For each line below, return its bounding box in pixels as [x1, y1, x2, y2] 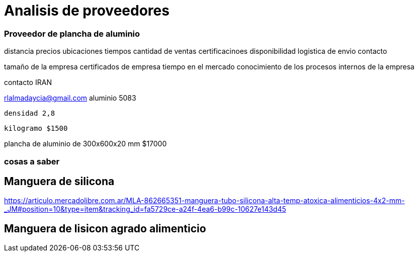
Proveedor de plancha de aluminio [4, 28, 140, 39]
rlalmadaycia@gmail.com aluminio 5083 [4, 94, 136, 103]
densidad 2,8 [4, 109, 55, 118]
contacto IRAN [4, 78, 52, 87]
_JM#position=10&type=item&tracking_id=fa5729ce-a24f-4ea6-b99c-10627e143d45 [4, 205, 286, 214]
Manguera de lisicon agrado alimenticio [4, 222, 206, 235]
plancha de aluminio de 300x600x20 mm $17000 [4, 139, 167, 148]
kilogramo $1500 [4, 124, 68, 133]
